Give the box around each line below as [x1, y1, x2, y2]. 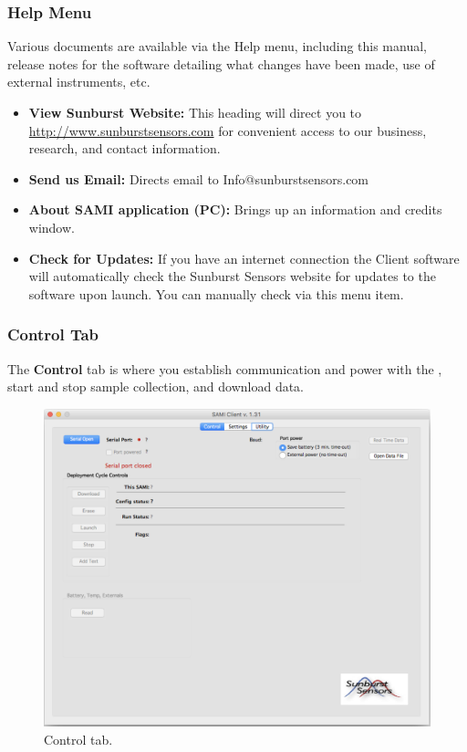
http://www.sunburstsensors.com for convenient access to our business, [28, 120, 427, 140]
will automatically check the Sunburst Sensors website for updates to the [28, 266, 436, 286]
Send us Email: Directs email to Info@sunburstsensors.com [28, 169, 369, 188]
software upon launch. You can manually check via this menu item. [28, 284, 404, 303]
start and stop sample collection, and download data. [7, 377, 305, 396]
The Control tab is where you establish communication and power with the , [7, 359, 442, 378]
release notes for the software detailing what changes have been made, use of [7, 54, 435, 73]
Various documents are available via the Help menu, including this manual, [7, 37, 427, 56]
